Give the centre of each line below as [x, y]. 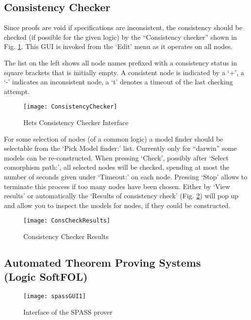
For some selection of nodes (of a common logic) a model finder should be [114, 138]
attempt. [17, 91]
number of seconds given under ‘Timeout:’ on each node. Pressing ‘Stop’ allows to [126, 176]
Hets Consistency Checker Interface [76, 122]
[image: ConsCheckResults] [67, 221]
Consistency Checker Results [66, 236]
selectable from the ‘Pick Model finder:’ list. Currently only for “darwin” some [120, 148]
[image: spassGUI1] [55, 296]
